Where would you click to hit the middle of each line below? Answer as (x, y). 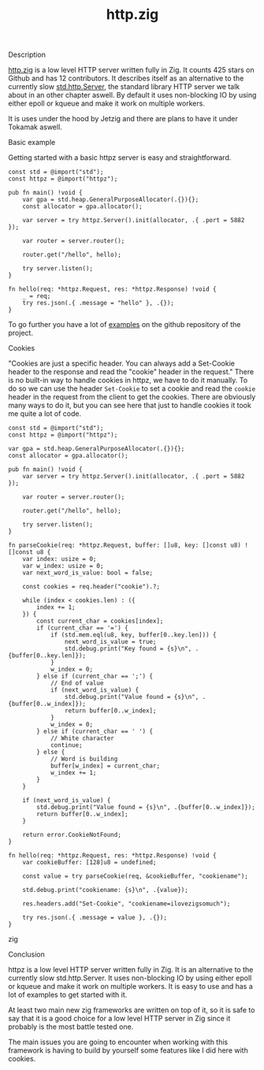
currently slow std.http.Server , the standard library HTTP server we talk (124, 87)
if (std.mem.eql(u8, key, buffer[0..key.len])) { (133, 635)
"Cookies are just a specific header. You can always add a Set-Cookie (121, 363)
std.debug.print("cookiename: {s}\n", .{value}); (106, 890)
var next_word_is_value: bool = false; (88, 573)
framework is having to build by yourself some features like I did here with (128, 1050)
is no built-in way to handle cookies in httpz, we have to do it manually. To (128, 381)
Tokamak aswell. (35, 127)
